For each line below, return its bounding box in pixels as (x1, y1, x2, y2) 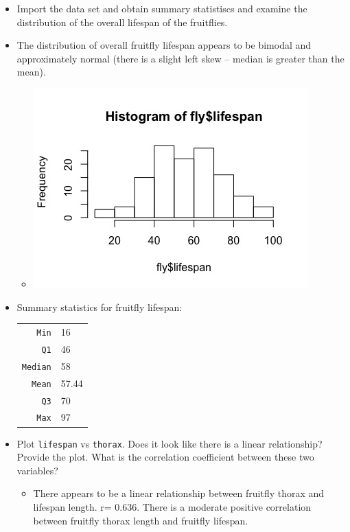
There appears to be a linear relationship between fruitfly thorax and (33, 486, 325, 500)
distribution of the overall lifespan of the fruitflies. (16, 14, 228, 29)
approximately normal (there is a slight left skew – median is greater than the (16, 51, 345, 65)
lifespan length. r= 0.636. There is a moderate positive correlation (33, 500, 312, 514)
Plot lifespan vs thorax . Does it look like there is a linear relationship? (16, 436, 323, 450)
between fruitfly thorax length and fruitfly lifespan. (33, 513, 248, 527)
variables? (16, 463, 58, 477)
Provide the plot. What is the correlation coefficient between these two (16, 450, 314, 464)
